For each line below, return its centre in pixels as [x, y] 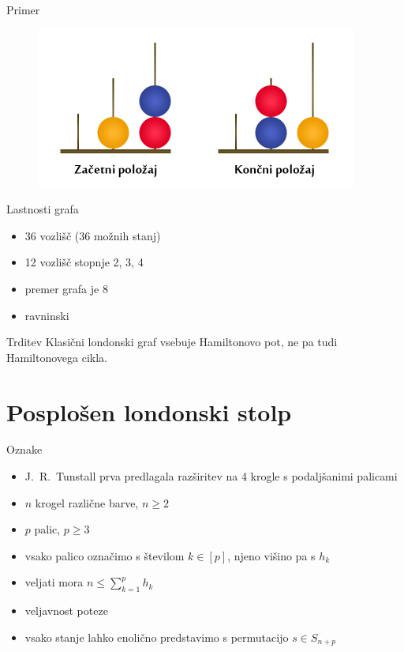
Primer [23, 9]
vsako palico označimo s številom [105, 555]
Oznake [24, 449]
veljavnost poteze [66, 611]
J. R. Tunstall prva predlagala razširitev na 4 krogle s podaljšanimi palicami [211, 476]
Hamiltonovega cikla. [57, 357]
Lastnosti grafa [43, 209]
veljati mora [54, 582]
